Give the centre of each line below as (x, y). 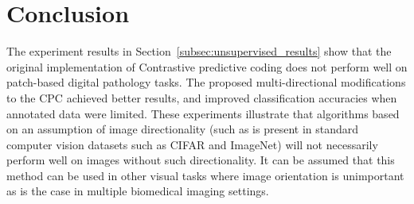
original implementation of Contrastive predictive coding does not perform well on (207, 66)
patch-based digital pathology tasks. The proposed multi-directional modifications (206, 82)
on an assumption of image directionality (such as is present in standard (183, 129)
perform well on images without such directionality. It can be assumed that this (201, 160)
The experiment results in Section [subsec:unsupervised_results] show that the (199, 51)
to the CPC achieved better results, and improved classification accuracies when (202, 97)
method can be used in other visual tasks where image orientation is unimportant (205, 175)
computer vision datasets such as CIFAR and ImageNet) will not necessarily (192, 144)
